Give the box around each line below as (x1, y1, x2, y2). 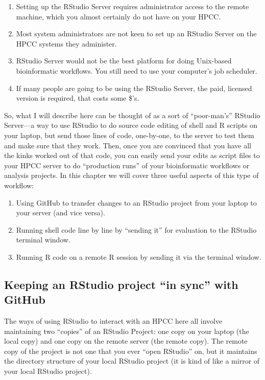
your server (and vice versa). (16, 207, 105, 218)
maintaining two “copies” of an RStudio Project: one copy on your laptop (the (4, 325, 249, 336)
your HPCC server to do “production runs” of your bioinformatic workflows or (4, 160, 250, 170)
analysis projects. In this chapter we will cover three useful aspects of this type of (4, 170, 259, 181)
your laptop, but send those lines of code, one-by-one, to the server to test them (4, 129, 254, 140)
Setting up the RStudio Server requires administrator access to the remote (16, 1, 249, 11)
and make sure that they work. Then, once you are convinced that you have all (4, 140, 251, 150)
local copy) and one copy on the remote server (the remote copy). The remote (4, 336, 248, 346)
